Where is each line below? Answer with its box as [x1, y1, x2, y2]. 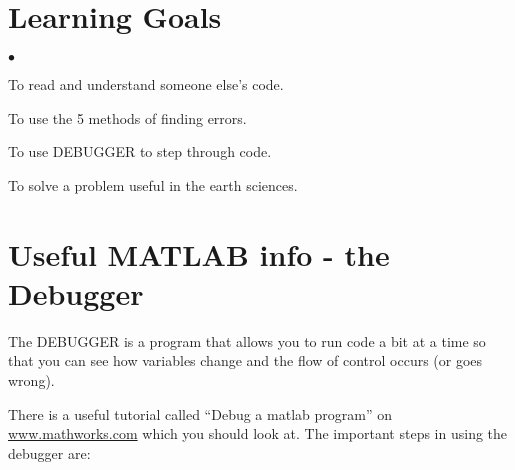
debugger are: [8, 442, 91, 463]
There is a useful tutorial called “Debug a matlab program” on [8, 403, 392, 424]
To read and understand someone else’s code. [8, 74, 284, 95]
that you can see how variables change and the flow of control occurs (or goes [8, 350, 483, 371]
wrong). [8, 370, 55, 390]
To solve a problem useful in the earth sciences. [8, 174, 298, 195]
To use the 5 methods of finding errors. [8, 107, 247, 128]
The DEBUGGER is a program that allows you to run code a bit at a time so [8, 330, 486, 351]
